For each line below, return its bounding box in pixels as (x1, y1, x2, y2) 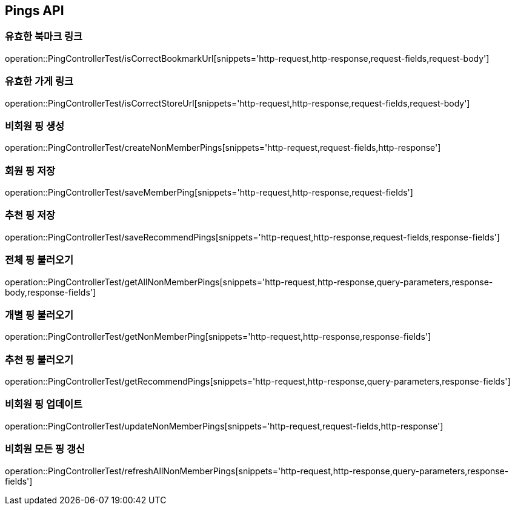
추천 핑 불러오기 (5, 353, 74, 366)
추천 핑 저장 (5, 209, 56, 222)
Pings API (5, 3, 64, 18)
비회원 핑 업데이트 (5, 398, 83, 411)
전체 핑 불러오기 (5, 254, 74, 267)
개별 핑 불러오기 (5, 308, 74, 321)
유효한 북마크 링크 (5, 30, 83, 43)
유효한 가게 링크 (5, 75, 74, 88)
